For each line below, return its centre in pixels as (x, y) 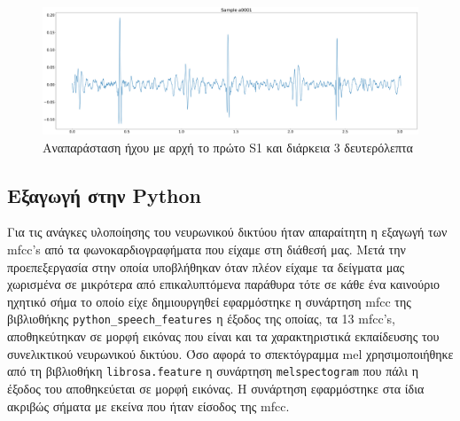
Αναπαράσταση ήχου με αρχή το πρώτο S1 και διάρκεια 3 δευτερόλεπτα (228, 147)
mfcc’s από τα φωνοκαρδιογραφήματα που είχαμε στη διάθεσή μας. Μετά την (207, 249)
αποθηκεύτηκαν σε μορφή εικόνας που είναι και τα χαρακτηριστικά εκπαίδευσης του (223, 336)
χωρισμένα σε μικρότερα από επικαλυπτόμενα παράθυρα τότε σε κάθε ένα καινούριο (223, 284)
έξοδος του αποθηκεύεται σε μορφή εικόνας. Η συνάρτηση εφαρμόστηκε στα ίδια (216, 388)
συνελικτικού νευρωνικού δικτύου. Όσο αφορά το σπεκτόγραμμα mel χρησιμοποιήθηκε (230, 353)
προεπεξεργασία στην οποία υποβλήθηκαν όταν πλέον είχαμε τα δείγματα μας (206, 266)
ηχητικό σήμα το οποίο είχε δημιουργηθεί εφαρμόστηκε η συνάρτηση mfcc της (209, 301)
